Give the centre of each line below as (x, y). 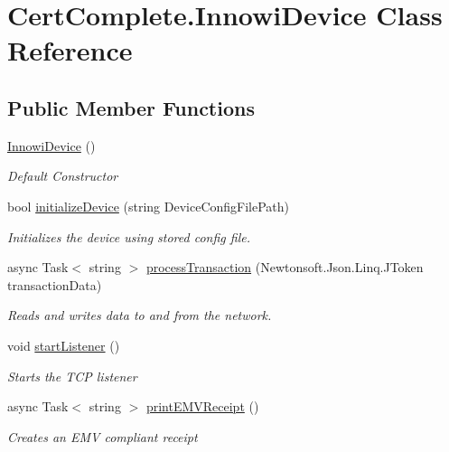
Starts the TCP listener (72, 376)
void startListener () (64, 345)
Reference (70, 50)
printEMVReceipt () (202, 406)
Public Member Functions (131, 107)
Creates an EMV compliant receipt (103, 436)
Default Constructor (63, 176)
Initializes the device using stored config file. (129, 236)
